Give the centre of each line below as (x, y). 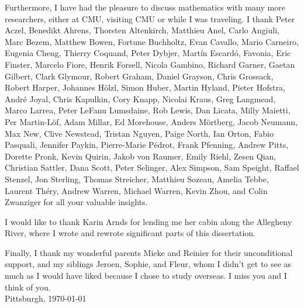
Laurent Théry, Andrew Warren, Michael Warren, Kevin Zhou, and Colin (136, 190)
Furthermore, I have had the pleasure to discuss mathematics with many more (145, 7)
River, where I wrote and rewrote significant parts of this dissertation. (130, 233)
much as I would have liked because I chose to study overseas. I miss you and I (146, 276)
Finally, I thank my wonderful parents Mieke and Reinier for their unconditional (149, 252)
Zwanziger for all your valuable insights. (76, 202)
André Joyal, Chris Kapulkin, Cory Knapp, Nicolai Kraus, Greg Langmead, (140, 98)
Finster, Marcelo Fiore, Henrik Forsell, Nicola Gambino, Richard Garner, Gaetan (150, 64)
